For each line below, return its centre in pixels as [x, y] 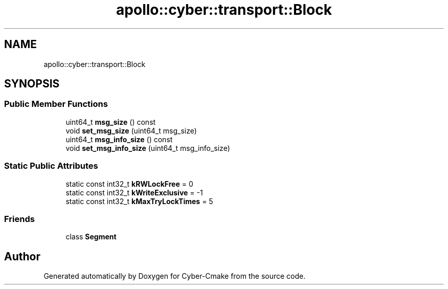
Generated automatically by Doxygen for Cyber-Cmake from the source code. [175, 276]
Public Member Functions [56, 104]
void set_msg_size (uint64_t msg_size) [131, 130]
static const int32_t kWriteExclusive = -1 [134, 192]
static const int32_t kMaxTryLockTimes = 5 [139, 201]
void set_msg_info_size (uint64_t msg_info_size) [148, 148]
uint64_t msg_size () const [111, 122]
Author [22, 256]
